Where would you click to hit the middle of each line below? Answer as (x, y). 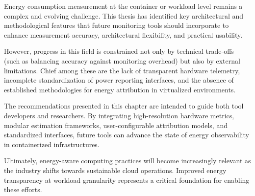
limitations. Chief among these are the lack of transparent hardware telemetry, (122, 70)
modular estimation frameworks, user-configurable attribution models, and (116, 125)
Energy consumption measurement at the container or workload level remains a (123, 6)
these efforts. (23, 189)
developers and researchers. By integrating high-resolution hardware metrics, (119, 115)
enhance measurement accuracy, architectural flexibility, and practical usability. (123, 34)
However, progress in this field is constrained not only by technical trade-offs (119, 51)
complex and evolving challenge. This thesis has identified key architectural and (124, 15)
